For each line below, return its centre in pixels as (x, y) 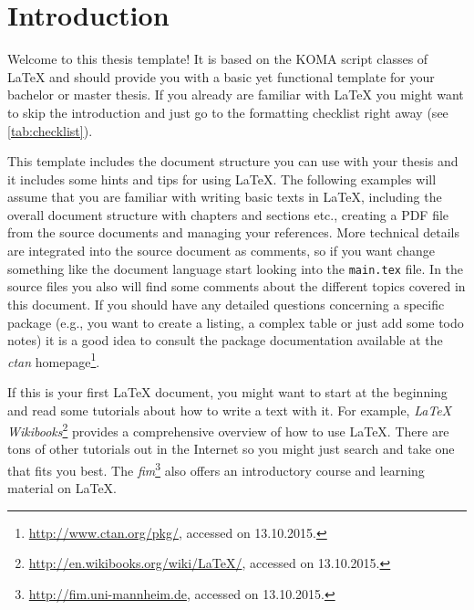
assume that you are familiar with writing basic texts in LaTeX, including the (225, 197)
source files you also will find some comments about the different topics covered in (237, 286)
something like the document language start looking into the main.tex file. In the (236, 268)
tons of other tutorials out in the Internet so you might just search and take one (231, 449)
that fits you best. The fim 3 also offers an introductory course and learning (216, 468)
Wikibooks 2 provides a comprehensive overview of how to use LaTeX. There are (228, 430)
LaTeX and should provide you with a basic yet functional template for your (221, 76)
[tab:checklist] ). (50, 130)
